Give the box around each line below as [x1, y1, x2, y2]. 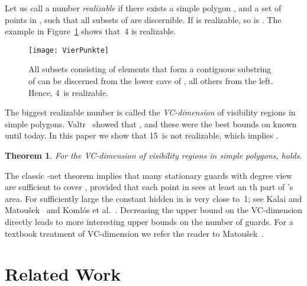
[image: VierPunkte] [28, 46, 109, 54]
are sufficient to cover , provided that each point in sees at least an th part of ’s [5, 181, 293, 193]
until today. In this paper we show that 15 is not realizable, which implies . [5, 129, 279, 142]
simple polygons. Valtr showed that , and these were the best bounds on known [5, 117, 297, 130]
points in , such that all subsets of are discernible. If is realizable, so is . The [5, 13, 282, 25]
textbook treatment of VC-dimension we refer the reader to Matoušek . [5, 227, 264, 239]
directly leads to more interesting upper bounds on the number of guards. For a [5, 215, 293, 227]
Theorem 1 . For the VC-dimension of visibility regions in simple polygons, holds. [5, 149, 302, 161]
